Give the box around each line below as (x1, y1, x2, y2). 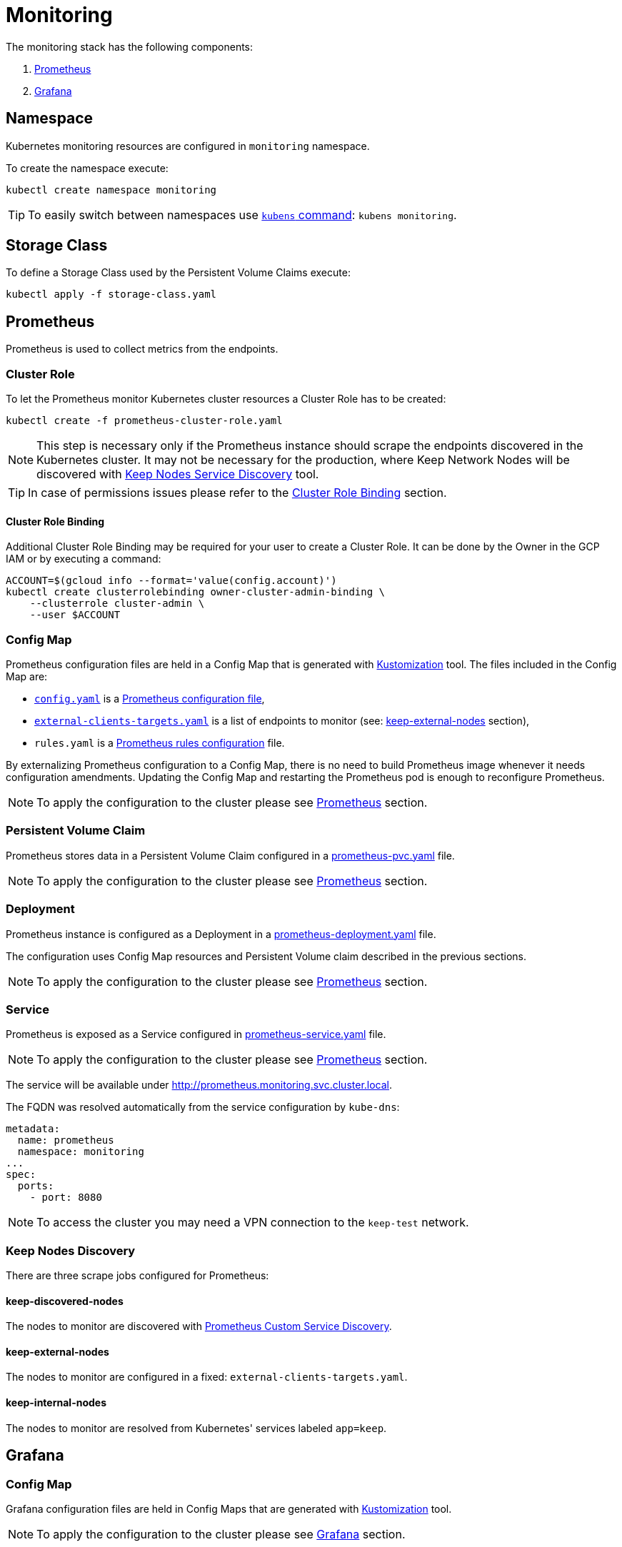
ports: (17, 1180, 54, 1192)
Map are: (6, 670, 48, 682)
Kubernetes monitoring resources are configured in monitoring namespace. (6, 139, 370, 152)
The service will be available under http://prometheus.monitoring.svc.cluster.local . (6, 1079, 393, 1092)
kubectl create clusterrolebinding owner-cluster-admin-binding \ (6, 586, 386, 598)
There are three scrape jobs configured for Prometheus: (6, 1269, 269, 1281)
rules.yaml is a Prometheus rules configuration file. (34, 737, 285, 749)
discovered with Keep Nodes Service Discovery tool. (36, 467, 319, 482)
